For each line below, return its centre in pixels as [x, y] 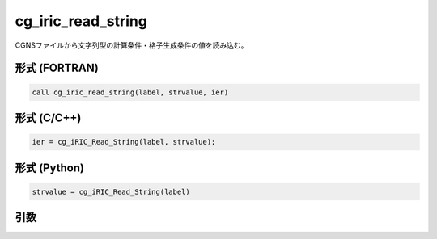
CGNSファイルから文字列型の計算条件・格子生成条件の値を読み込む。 [132, 45]
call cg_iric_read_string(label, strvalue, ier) [130, 92]
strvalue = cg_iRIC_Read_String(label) [111, 191]
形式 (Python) [50, 168]
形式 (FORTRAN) [57, 68]
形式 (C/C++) [48, 117]
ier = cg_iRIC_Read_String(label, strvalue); [124, 142]
